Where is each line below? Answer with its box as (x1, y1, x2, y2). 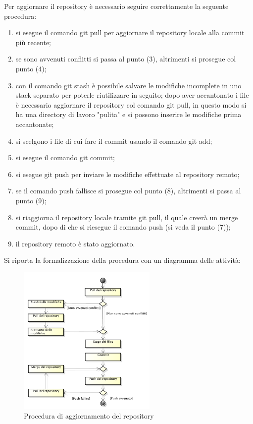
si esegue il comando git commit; (15, 152, 115, 163)
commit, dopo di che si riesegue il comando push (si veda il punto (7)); (15, 222, 231, 232)
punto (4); (15, 63, 47, 73)
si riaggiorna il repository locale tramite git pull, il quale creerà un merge (15, 212, 238, 222)
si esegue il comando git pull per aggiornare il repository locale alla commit (15, 27, 245, 38)
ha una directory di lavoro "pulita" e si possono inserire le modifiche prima (15, 109, 242, 120)
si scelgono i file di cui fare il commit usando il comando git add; (15, 135, 212, 146)
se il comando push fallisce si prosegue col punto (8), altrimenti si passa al (15, 185, 241, 196)
